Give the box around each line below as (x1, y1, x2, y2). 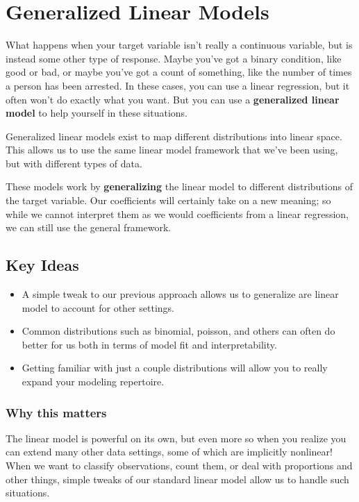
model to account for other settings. (22, 300, 174, 315)
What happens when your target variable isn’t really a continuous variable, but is (6, 37, 353, 52)
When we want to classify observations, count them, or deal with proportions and (6, 458, 353, 473)
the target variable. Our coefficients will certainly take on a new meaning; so (6, 193, 331, 208)
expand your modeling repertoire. (22, 374, 165, 389)
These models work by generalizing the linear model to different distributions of (6, 179, 353, 194)
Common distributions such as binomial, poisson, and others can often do (22, 324, 335, 338)
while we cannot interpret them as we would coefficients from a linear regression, (6, 206, 349, 221)
